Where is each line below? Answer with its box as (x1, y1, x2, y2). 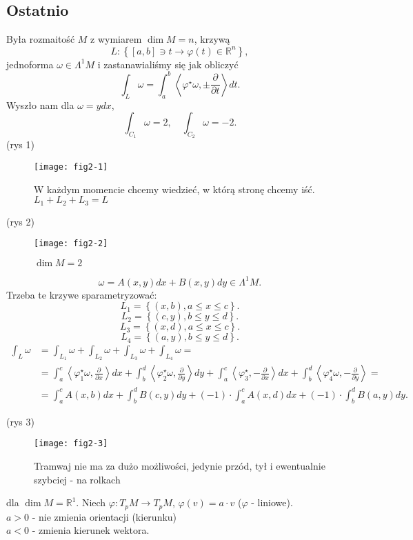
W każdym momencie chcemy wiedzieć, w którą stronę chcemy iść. (34, 181, 315, 196)
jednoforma (6, 57, 54, 71)
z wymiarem (90, 32, 142, 46)
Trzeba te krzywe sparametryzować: (6, 287, 157, 301)
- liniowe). (251, 495, 293, 510)
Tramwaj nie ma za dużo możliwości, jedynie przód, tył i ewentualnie (34, 458, 325, 472)
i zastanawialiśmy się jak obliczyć (97, 57, 239, 71)
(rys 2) (6, 214, 34, 228)
